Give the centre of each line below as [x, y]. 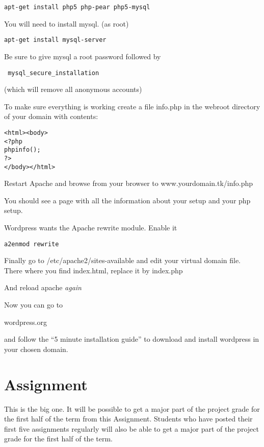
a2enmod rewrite [32, 244]
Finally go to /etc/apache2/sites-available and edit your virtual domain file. [123, 260]
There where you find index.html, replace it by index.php [94, 270]
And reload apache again [43, 287]
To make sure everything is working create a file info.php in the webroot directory [132, 106]
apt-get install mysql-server [55, 40]
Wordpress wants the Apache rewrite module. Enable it [91, 227]
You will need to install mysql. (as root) [67, 23]
